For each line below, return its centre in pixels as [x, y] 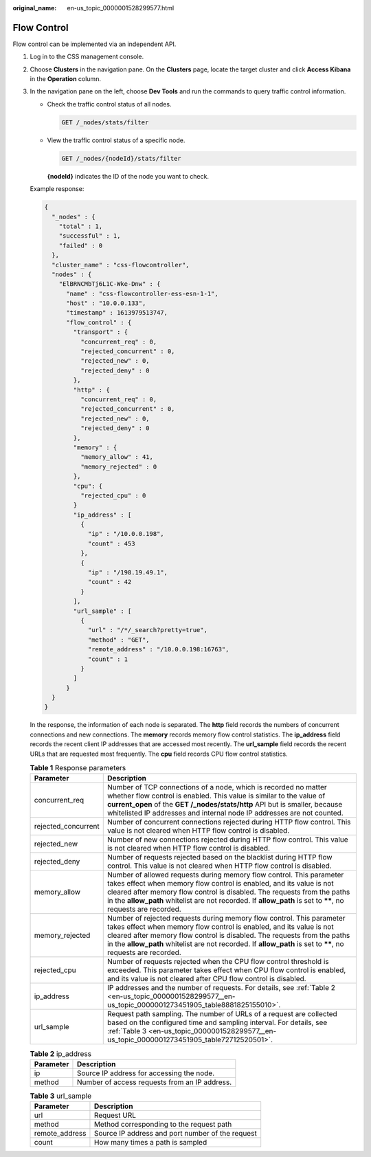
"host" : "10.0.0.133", [106, 303]
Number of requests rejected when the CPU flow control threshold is [218, 962]
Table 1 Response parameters [78, 768]
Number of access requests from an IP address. [154, 1082]
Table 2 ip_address [61, 1053]
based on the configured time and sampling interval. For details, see [217, 1022]
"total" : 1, [81, 226]
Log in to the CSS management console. [87, 57]
